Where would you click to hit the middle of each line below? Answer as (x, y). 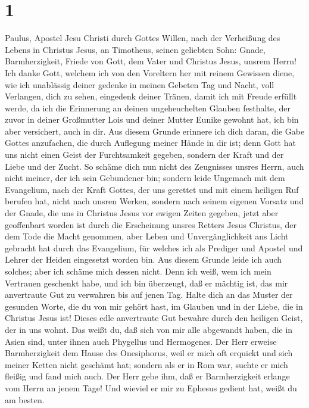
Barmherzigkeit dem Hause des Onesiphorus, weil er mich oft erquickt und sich (149, 353)
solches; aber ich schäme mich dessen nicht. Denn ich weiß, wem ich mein (138, 271)
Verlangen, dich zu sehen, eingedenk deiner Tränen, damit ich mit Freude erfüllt (151, 96)
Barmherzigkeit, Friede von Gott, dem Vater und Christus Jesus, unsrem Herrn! (151, 61)
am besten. (25, 399)
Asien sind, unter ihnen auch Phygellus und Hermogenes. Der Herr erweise (141, 341)
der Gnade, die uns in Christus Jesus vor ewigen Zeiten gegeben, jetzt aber (142, 213)
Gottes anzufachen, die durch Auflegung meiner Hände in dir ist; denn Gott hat (150, 143)
